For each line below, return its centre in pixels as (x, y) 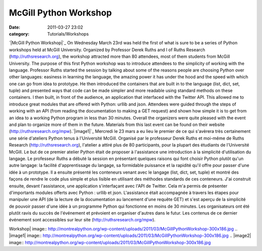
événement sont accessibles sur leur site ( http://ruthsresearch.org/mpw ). (82, 220)
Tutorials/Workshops (68, 34)
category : (19, 34)
